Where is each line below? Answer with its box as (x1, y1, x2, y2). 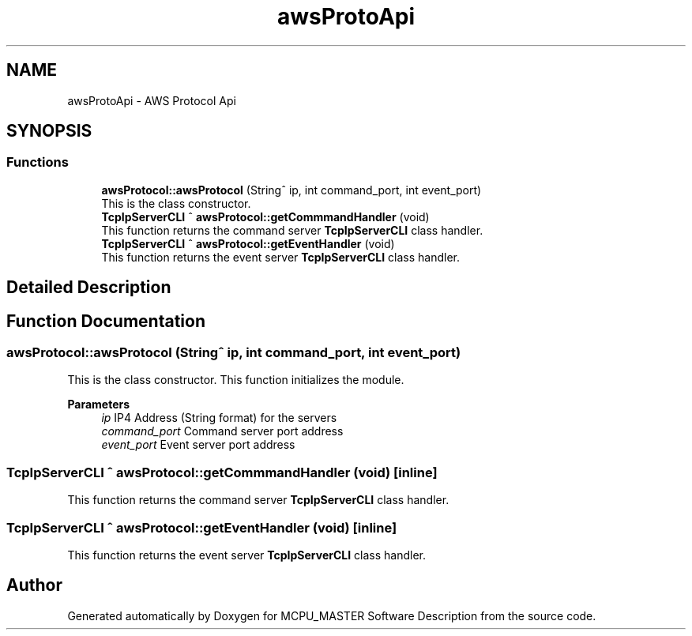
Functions (6, 154, 69, 171)
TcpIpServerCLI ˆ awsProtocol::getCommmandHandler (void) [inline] (6, 464, 438, 480)
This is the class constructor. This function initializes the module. (67, 373, 404, 387)
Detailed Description (6, 277, 171, 298)
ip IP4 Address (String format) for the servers (101, 411, 337, 425)
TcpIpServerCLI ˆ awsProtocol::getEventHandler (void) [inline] (6, 519, 397, 536)
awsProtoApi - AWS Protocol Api (67, 93, 236, 107)
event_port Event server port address (101, 438, 295, 452)
